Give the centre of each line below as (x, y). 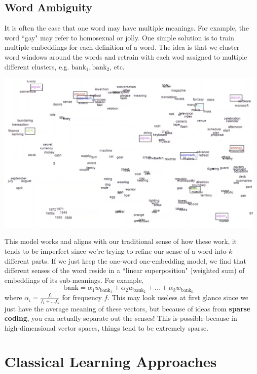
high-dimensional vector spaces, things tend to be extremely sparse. (107, 327)
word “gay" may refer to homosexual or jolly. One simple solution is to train (119, 37)
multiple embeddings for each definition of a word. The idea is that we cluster (122, 47)
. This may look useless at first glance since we (178, 297)
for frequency (82, 297)
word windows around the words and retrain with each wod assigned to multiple (126, 56)
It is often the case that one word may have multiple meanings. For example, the (127, 28)
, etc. (117, 66)
